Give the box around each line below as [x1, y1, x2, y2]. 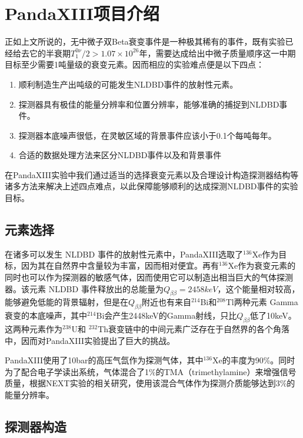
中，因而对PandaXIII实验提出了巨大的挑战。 [5, 334, 175, 346]
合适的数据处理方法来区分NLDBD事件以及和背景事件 [18, 149, 222, 161]
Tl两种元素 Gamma [225, 296, 298, 308]
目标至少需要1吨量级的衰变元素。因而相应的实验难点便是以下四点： [5, 58, 264, 71]
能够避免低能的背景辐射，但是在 [5, 296, 128, 308]
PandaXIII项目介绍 [5, 1, 159, 25]
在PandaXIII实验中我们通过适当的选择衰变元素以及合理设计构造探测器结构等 [5, 168, 299, 180]
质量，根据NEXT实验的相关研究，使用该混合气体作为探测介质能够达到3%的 [5, 377, 295, 389]
